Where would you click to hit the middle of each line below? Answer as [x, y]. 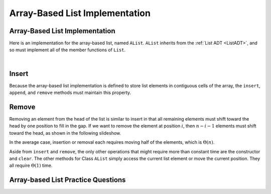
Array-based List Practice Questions [67, 180]
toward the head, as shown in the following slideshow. [65, 133]
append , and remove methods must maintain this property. [70, 92]
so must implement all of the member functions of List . [67, 50]
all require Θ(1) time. [31, 165]
